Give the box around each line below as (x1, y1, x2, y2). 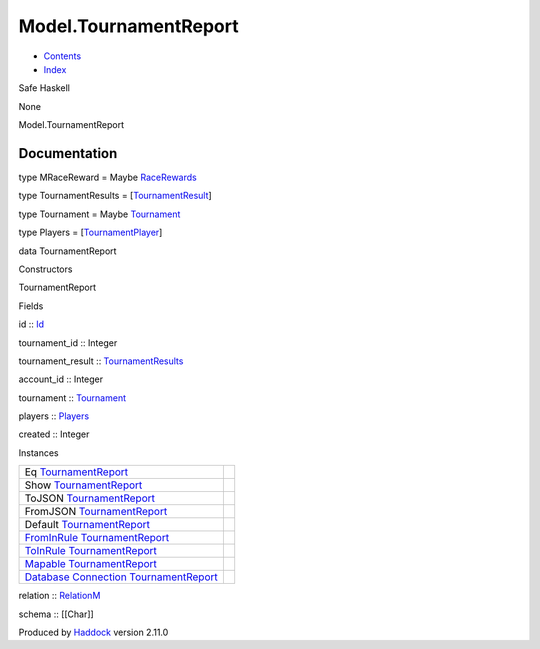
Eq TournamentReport (24, 465, 129, 479)
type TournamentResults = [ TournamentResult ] (18, 190, 212, 202)
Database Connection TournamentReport (24, 570, 219, 584)
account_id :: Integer (18, 373, 104, 385)
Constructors (18, 263, 73, 275)
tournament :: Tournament (18, 391, 127, 404)
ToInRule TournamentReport (24, 544, 157, 558)
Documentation (18, 145, 118, 162)
